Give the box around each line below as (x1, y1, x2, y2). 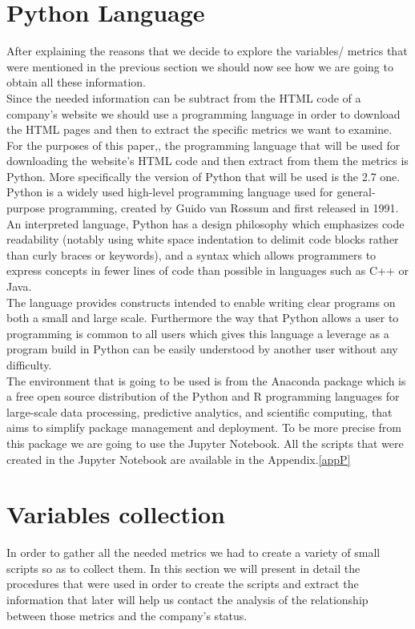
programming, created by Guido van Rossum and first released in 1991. (48, 200, 399, 216)
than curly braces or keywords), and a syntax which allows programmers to (6, 246, 377, 263)
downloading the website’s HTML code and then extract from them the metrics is (6, 152, 409, 169)
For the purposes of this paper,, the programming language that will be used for (6, 136, 401, 153)
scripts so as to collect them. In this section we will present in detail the (6, 559, 361, 576)
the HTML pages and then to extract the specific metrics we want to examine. (6, 121, 393, 138)
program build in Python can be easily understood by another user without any (6, 341, 398, 357)
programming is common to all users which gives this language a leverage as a (6, 325, 389, 341)
